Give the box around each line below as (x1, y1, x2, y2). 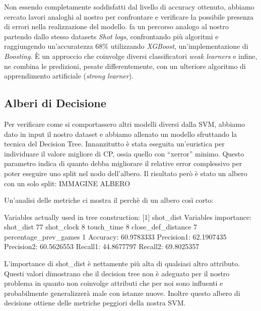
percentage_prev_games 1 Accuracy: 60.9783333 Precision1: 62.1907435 (4, 231, 227, 242)
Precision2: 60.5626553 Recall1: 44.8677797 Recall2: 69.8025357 (4, 241, 200, 252)
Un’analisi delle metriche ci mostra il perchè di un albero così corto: (4, 195, 214, 205)
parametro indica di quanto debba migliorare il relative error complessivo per (4, 158, 242, 169)
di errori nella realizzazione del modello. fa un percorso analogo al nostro (4, 21, 229, 32)
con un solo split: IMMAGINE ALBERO (4, 178, 130, 188)
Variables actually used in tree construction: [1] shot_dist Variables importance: (4, 211, 252, 222)
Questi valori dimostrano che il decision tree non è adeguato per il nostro (4, 268, 230, 278)
